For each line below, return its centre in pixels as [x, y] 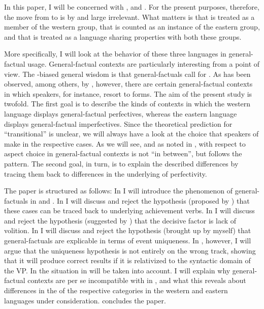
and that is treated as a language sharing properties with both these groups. [123, 36]
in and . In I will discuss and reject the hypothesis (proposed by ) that [140, 200]
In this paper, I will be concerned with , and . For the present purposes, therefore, [132, 7]
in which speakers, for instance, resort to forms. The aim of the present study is [128, 93]
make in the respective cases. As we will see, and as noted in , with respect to [125, 143]
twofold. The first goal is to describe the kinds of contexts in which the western [127, 104]
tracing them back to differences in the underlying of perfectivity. [106, 173]
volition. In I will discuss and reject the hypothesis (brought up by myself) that [128, 230]
